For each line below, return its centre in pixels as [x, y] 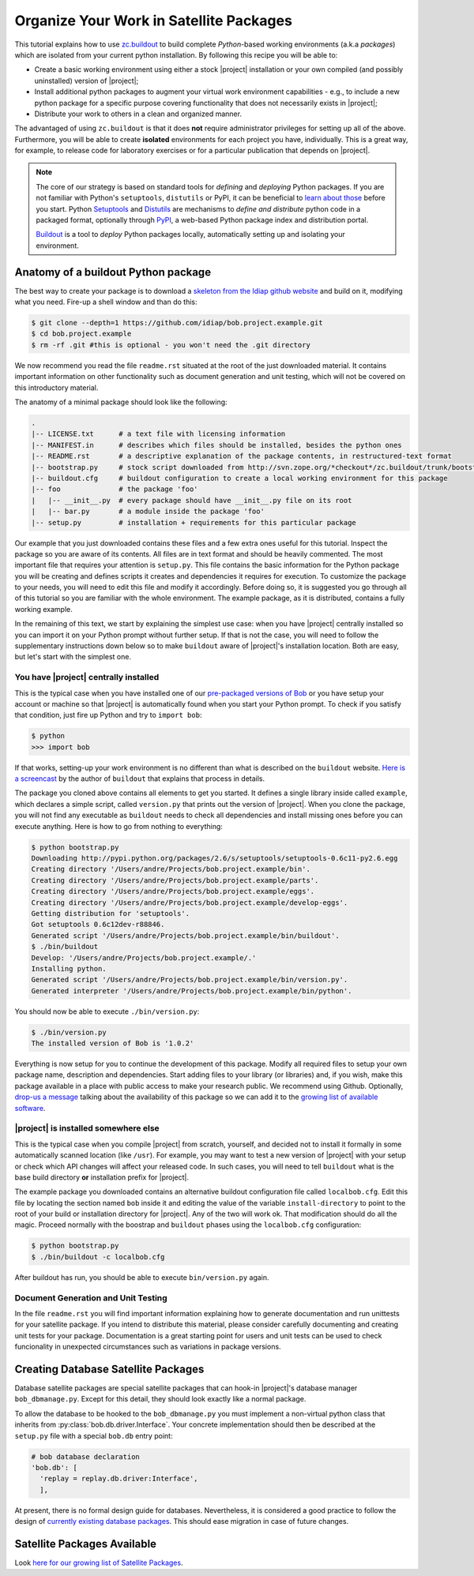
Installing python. [69, 968]
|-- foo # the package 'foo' [115, 489]
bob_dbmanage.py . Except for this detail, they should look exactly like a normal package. [160, 1399]
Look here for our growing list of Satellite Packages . [99, 1563]
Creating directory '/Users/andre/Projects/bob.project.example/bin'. [171, 869]
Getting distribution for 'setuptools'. [110, 913]
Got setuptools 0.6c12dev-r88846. [98, 925]
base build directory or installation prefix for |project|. [102, 1177]
